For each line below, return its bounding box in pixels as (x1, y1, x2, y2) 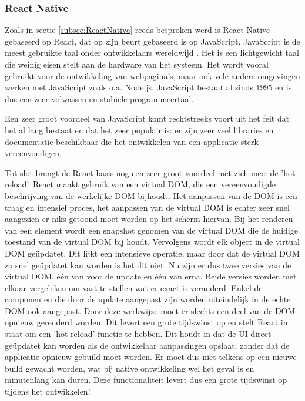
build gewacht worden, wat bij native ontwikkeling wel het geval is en (5, 362, 254, 374)
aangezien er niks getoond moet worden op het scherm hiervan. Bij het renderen (5, 213, 293, 225)
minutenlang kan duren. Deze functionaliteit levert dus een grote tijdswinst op (5, 373, 287, 386)
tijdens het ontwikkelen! (5, 385, 91, 397)
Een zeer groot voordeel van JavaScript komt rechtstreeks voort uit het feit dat (5, 112, 290, 124)
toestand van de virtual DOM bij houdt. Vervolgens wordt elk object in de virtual (5, 235, 300, 248)
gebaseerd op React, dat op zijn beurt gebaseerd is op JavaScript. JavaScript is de (5, 35, 300, 47)
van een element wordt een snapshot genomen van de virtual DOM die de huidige (5, 224, 298, 236)
